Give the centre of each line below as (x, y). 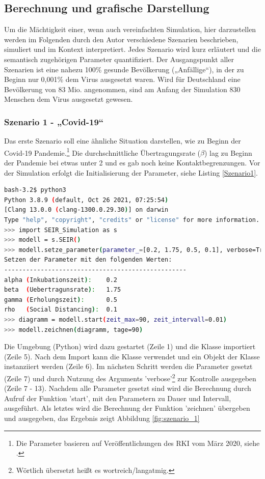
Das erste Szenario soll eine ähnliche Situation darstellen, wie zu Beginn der (123, 141)
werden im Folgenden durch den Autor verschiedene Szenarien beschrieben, (121, 39)
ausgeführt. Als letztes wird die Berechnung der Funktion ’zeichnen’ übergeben (127, 408)
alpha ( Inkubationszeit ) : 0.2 (61, 280)
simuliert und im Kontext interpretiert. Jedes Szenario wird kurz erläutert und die (132, 49)
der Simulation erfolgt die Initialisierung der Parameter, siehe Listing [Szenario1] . (131, 172)
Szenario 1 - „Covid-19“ (54, 121)
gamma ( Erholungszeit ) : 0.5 (61, 300)
